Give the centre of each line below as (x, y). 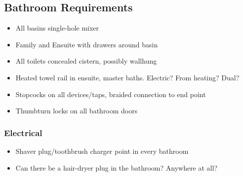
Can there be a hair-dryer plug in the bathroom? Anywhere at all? (116, 167)
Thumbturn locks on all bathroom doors (77, 111)
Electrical (23, 132)
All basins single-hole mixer (57, 28)
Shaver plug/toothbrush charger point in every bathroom (102, 151)
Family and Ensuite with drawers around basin (87, 44)
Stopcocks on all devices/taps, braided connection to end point (111, 94)
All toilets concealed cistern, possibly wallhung (86, 61)
